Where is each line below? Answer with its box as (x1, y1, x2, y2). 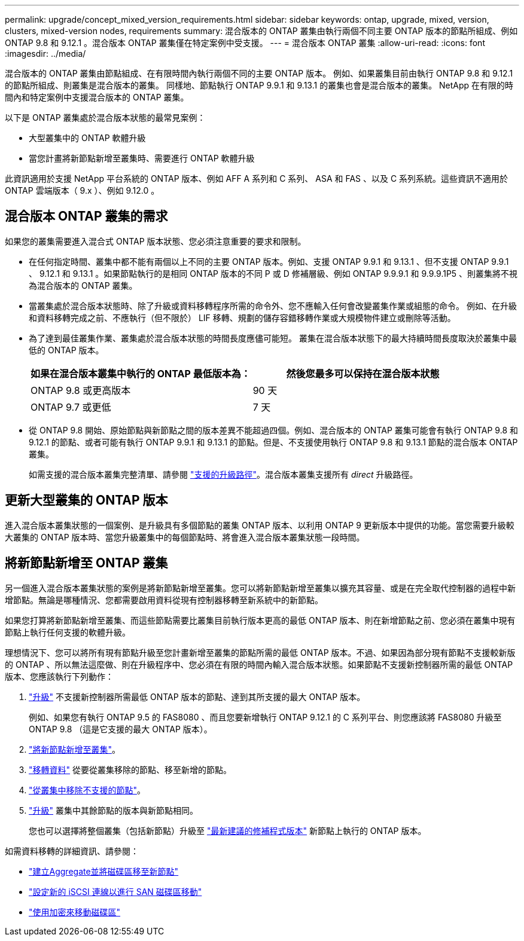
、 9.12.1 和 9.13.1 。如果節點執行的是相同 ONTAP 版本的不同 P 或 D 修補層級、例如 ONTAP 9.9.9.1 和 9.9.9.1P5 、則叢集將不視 (29, 268, 518, 279)
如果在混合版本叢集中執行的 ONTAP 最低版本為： (31, 367, 251, 380)
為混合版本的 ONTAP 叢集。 (29, 280, 138, 291)
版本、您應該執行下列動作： (5, 671, 114, 682)
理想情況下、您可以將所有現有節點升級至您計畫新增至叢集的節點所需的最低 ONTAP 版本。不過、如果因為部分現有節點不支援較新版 (5, 647, 516, 658)
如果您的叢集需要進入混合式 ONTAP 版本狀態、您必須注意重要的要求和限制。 (5, 236, 306, 246)
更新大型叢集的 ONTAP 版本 (5, 493, 168, 508)
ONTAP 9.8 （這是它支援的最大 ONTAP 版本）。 (29, 723, 212, 734)
